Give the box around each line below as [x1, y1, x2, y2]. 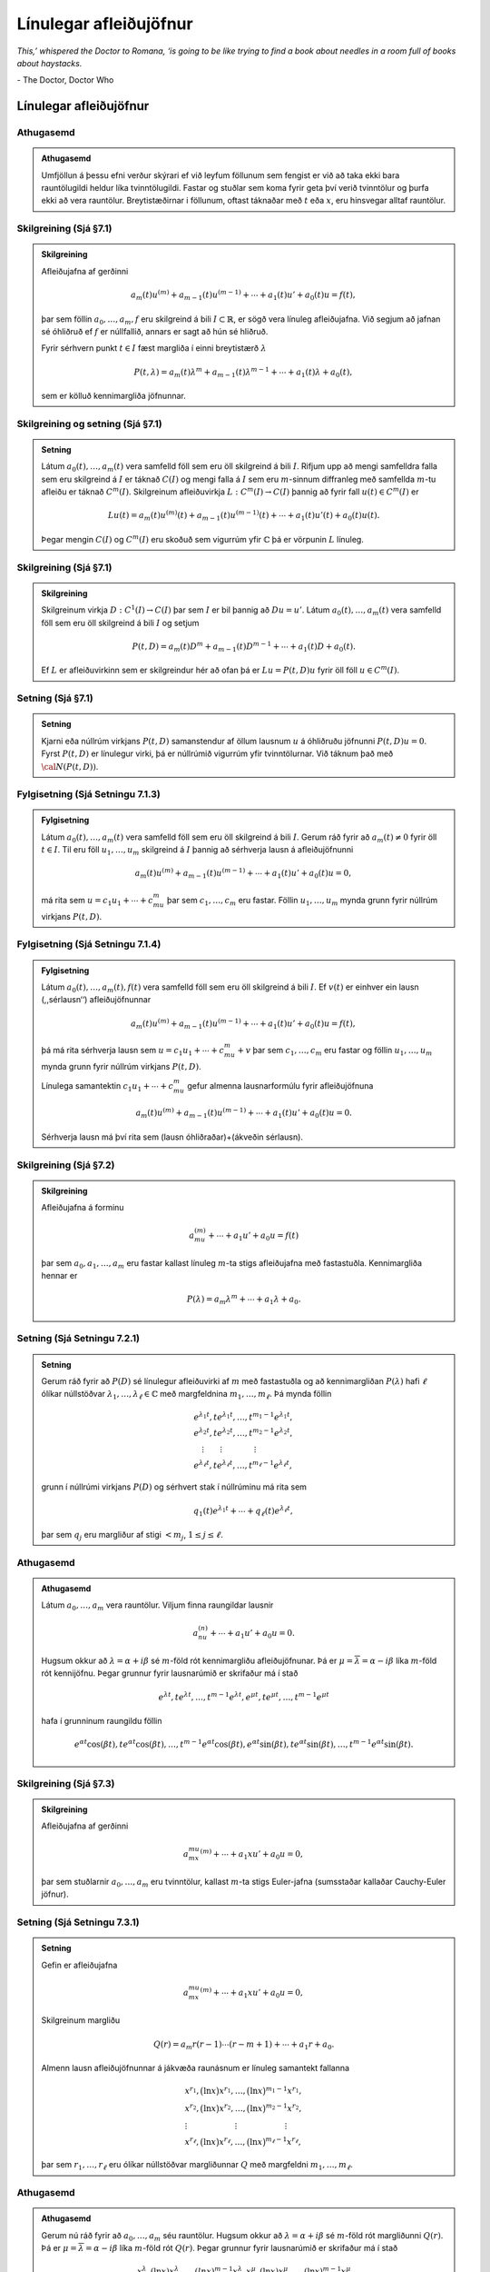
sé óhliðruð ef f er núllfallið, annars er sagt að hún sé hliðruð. [41, 325, 269, 336]
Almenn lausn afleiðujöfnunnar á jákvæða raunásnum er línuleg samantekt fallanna [41, 2063, 349, 2074]
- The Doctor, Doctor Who [16, 75, 114, 85]
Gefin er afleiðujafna [41, 1959, 118, 1970]
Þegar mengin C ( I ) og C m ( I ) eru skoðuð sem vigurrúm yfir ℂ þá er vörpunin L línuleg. [41, 533, 365, 544]
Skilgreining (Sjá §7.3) [16, 1777, 115, 1789]
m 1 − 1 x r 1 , [265, 2084, 302, 2097]
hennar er [41, 1271, 78, 1281]
